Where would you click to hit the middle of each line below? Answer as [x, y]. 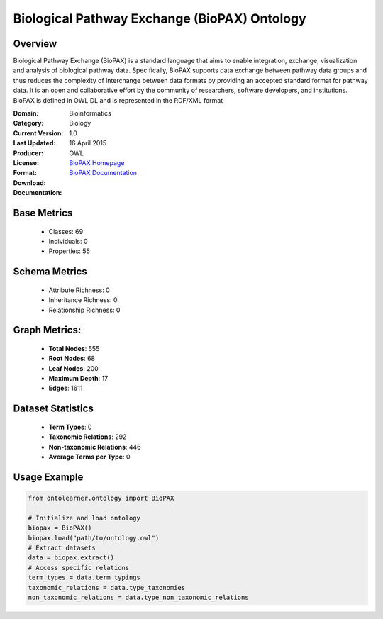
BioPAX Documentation [103, 173]
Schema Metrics [50, 272]
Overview [35, 44]
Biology [80, 123]
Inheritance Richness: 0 [83, 300]
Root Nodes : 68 [72, 359]
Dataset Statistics [53, 409]
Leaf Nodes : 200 [73, 368]
